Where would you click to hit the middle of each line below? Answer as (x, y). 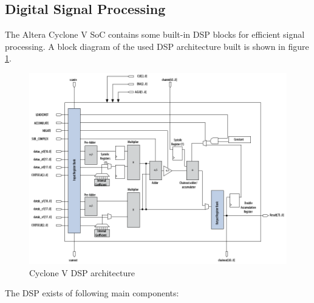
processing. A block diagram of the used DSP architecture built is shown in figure (157, 46)
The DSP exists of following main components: (92, 293)
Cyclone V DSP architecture (82, 272)
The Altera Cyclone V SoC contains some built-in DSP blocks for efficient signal (155, 34)
